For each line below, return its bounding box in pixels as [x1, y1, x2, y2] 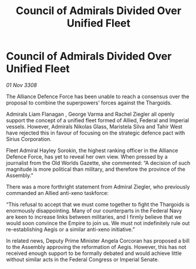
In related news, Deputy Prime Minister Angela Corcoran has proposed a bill [6, 237, 190, 244]
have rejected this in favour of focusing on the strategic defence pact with [6, 129, 185, 136]
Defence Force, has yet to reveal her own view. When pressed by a [6, 153, 168, 160]
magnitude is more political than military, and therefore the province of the [6, 166, 186, 173]
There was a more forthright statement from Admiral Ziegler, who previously [6, 183, 190, 190]
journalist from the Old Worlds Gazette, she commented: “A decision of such [6, 159, 191, 166]
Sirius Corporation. [6, 135, 52, 142]
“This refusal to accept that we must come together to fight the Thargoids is [6, 201, 190, 208]
